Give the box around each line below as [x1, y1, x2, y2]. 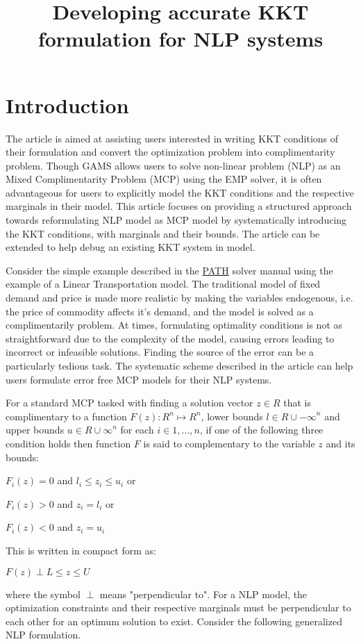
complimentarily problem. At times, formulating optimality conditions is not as [6, 317, 343, 332]
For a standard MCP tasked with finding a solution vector [6, 395, 253, 410]
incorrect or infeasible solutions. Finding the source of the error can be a [6, 345, 314, 359]
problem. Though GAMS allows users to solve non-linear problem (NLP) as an [6, 158, 341, 172]
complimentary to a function [6, 408, 127, 423]
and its [326, 436, 355, 450]
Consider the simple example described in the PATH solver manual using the [6, 263, 333, 277]
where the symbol [6, 586, 81, 601]
